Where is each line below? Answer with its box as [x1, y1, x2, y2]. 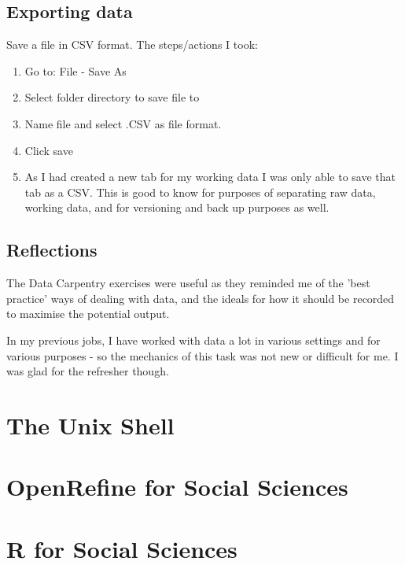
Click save [24, 142, 73, 158]
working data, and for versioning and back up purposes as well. [24, 199, 330, 216]
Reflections [6, 238, 98, 262]
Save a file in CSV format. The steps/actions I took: [6, 36, 258, 53]
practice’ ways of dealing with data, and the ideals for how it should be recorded [6, 290, 395, 306]
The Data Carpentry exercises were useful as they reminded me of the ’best [6, 275, 370, 291]
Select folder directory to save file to [24, 89, 200, 105]
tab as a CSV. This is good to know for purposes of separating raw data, [24, 183, 376, 200]
